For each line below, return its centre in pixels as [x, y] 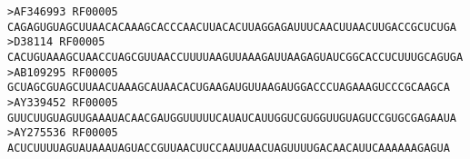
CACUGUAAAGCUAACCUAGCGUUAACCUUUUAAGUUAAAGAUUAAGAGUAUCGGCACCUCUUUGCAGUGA [235, 57]
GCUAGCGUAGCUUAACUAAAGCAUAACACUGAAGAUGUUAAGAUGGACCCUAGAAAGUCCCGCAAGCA [229, 88]
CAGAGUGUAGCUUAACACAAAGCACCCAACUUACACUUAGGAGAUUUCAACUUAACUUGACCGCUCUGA [232, 27]
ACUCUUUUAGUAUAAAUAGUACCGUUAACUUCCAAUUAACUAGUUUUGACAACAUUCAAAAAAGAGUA [229, 148]
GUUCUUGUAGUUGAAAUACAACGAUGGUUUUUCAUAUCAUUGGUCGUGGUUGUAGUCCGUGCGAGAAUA [232, 118]
